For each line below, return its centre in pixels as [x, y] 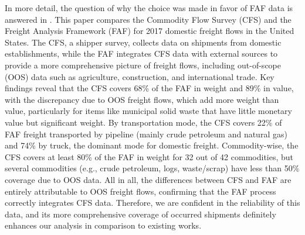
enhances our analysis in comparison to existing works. [103, 225]
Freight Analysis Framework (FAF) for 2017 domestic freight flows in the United [150, 31]
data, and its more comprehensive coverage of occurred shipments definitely [140, 214]
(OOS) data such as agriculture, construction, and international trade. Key [140, 76]
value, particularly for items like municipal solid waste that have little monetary [148, 111]
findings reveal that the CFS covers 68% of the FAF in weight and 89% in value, [149, 88]
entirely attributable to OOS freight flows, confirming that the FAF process [140, 191]
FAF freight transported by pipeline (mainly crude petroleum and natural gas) [146, 134]
